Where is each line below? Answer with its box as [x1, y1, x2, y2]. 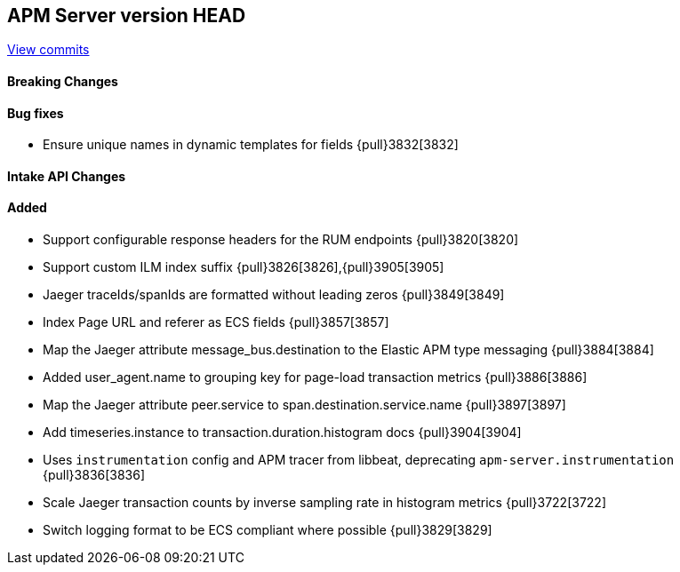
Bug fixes [7, 105, 64, 121]
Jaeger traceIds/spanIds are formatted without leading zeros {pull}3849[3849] [43, 287, 505, 303]
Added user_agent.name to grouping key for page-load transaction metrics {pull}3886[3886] [43, 369, 588, 385]
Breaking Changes [7, 74, 118, 90]
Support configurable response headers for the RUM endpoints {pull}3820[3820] [43, 232, 519, 248]
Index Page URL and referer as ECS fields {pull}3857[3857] [43, 314, 389, 330]
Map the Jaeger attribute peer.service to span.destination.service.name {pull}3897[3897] [43, 397, 566, 413]
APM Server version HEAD [7, 4, 246, 27]
